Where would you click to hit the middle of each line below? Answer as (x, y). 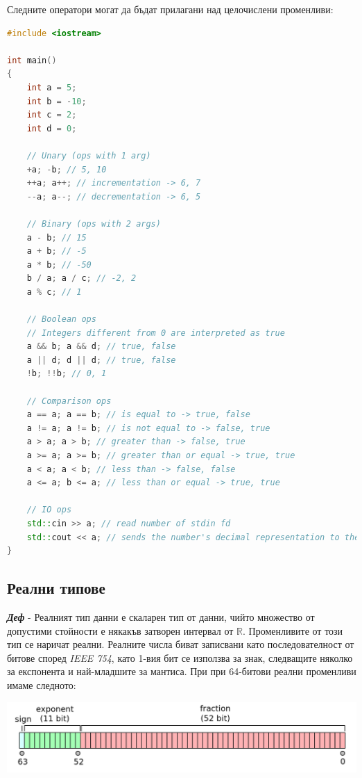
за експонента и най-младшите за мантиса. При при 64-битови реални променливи (182, 671)
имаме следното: (42, 684)
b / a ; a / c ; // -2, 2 (81, 278)
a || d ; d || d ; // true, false (101, 360)
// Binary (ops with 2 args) (94, 224)
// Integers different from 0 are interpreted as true (156, 333)
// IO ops (49, 510)
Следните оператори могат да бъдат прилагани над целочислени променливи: (170, 9)
